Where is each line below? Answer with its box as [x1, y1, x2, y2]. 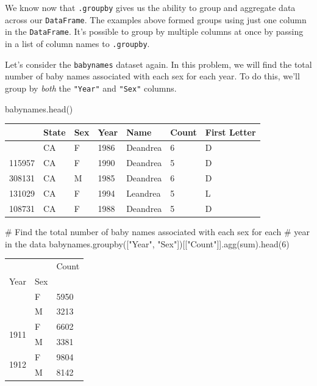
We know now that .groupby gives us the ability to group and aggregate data [5, 1, 296, 13]
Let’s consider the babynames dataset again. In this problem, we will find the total [5, 57, 312, 70]
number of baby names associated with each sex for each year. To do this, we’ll [5, 70, 300, 82]
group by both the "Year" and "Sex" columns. [5, 81, 177, 94]
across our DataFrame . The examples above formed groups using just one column [5, 13, 307, 26]
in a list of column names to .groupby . [5, 37, 150, 49]
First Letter [205, 125, 256, 138]
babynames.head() [5, 102, 73, 115]
